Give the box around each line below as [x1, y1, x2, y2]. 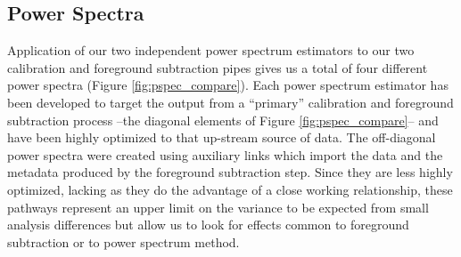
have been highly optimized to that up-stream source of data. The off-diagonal [7, 128, 436, 147]
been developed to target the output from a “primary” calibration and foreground [7, 92, 454, 111]
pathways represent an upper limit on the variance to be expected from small [7, 197, 429, 216]
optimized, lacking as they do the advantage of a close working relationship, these [7, 180, 453, 198]
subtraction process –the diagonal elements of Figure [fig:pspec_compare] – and [7, 110, 439, 129]
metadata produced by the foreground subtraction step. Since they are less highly [7, 163, 453, 181]
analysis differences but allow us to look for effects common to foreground [7, 215, 409, 234]
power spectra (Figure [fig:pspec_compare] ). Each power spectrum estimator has [7, 76, 449, 94]
